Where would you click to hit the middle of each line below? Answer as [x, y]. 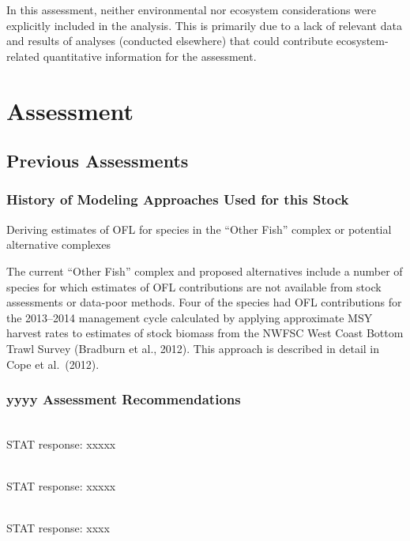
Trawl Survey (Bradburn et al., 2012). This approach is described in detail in [193, 348]
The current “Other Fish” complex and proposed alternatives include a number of [205, 270]
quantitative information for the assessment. [150, 56]
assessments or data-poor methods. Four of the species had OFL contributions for [204, 302]
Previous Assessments [98, 161]
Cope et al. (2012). [53, 364]
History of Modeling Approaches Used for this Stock [178, 199]
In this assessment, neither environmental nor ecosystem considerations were [191, 9]
